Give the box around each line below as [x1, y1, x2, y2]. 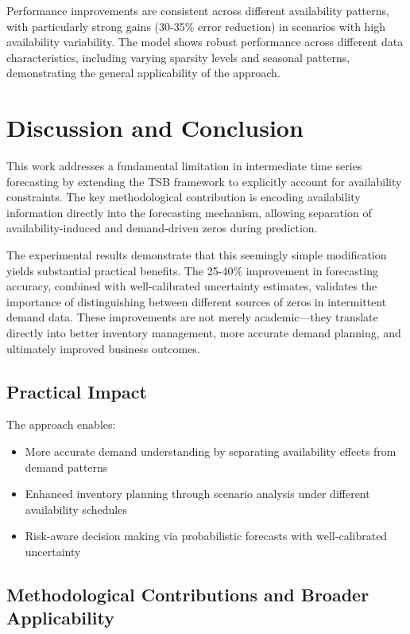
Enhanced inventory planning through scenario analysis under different [25, 485, 370, 502]
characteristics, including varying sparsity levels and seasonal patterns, [6, 49, 350, 65]
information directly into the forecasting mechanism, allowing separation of [6, 204, 372, 220]
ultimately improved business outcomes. [6, 340, 200, 356]
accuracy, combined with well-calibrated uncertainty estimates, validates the [6, 278, 377, 294]
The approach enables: [6, 416, 116, 433]
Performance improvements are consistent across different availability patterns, [6, 2, 389, 18]
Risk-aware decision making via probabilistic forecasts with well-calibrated [25, 527, 388, 544]
